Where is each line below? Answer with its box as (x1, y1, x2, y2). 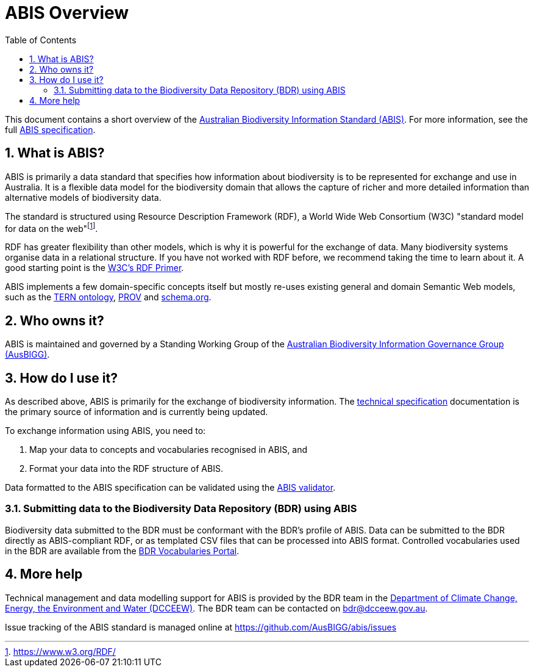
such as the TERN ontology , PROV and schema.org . (5, 292, 212, 303)
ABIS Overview (5, 2, 129, 23)
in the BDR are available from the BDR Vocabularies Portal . (5, 545, 240, 556)
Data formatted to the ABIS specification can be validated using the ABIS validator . (5, 482, 336, 493)
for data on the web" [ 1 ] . (5, 221, 98, 234)
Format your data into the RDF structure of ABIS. (29, 463, 223, 474)
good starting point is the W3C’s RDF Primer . (5, 262, 184, 273)
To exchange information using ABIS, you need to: (5, 425, 206, 436)
